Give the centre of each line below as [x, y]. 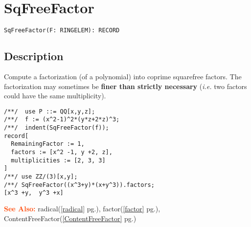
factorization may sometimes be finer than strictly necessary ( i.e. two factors [125, 86]
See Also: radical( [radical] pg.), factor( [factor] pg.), [82, 208]
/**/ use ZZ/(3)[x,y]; [41, 177]
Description [34, 56]
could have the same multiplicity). [55, 96]
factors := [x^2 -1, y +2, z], [62, 152]
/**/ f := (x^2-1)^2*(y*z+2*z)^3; [62, 120]
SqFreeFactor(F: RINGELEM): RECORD [62, 31]
